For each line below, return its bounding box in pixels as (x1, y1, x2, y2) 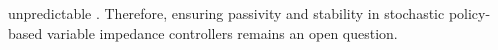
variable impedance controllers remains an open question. (46, 22, 398, 43)
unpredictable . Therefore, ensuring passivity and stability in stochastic (8, 3, 445, 23)
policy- (448, 3, 491, 23)
